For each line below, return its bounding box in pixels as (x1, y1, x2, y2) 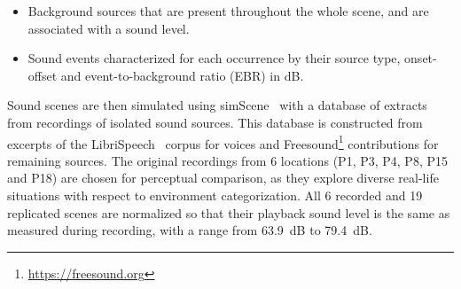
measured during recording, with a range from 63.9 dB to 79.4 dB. (7, 221, 372, 239)
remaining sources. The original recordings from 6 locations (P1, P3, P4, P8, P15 (7, 151, 448, 169)
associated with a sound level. (27, 19, 190, 37)
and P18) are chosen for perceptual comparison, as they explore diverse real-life (7, 168, 439, 187)
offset (27, 66, 58, 84)
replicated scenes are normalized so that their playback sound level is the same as (7, 203, 450, 222)
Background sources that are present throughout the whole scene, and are (27, 2, 429, 20)
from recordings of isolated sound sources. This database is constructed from (7, 113, 423, 131)
